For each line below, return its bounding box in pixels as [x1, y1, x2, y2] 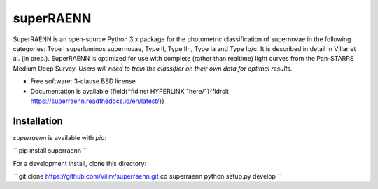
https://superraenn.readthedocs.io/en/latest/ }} [30, 97, 164, 105]
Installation [13, 115, 63, 127]
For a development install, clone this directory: [13, 159, 147, 167]
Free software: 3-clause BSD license [30, 77, 136, 85]
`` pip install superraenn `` [13, 146, 87, 155]
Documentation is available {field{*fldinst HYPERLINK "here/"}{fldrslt [30, 87, 230, 95]
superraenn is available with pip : [13, 133, 106, 141]
